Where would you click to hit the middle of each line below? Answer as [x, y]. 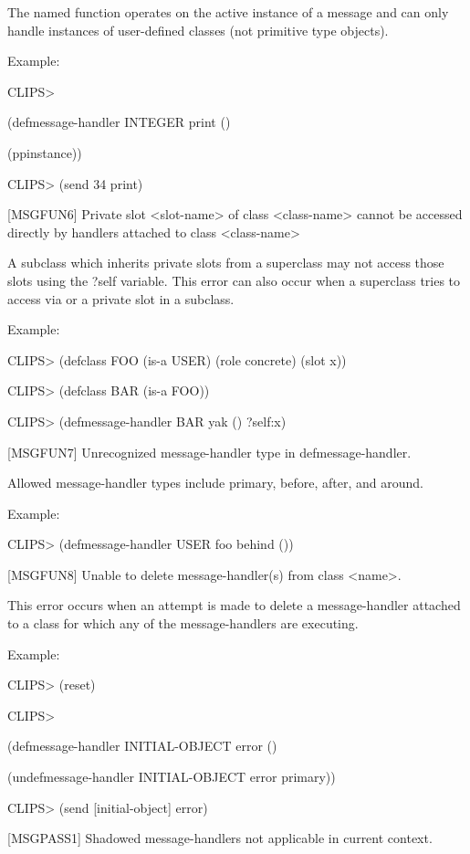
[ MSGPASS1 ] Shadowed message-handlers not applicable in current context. [220, 838]
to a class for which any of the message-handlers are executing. [183, 623]
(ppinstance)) [45, 152]
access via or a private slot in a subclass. [121, 298]
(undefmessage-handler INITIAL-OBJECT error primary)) [172, 777]
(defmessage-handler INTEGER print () [119, 122]
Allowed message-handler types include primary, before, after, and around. [215, 483]
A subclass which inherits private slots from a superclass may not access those [226, 263]
